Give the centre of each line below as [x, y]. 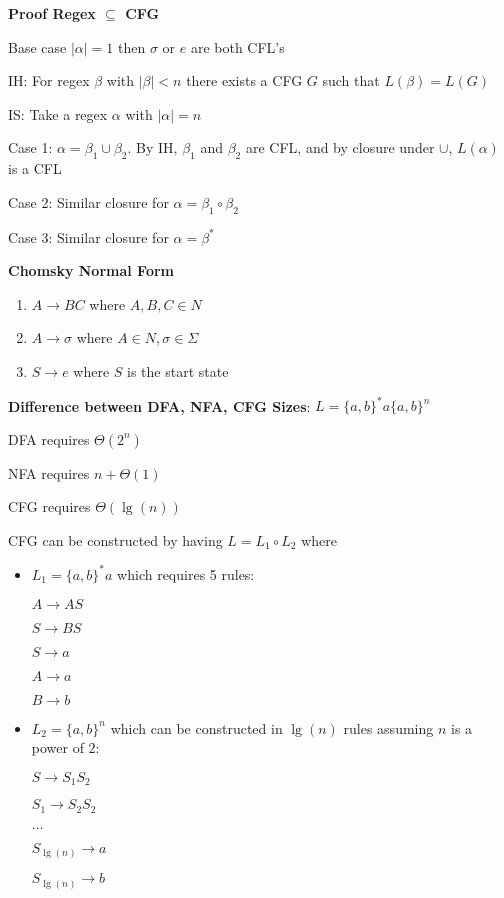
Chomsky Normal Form [91, 270]
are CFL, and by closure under [340, 147]
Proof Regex [52, 13]
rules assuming [388, 727]
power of [57, 747]
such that [351, 80]
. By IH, [152, 147]
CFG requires [49, 506]
